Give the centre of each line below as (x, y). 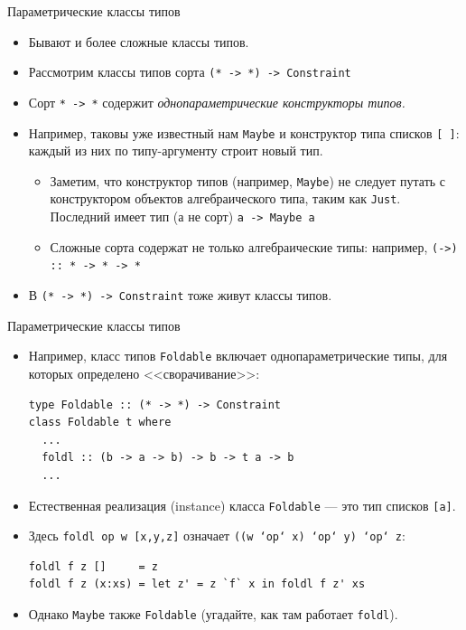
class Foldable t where (100, 423)
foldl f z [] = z (93, 566)
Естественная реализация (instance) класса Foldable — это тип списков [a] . (242, 505)
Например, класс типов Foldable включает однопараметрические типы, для (238, 356)
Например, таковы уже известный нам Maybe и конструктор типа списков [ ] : (244, 132)
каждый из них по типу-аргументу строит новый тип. (176, 150)
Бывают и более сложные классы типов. (139, 41)
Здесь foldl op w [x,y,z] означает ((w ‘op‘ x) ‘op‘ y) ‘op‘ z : (217, 536)
